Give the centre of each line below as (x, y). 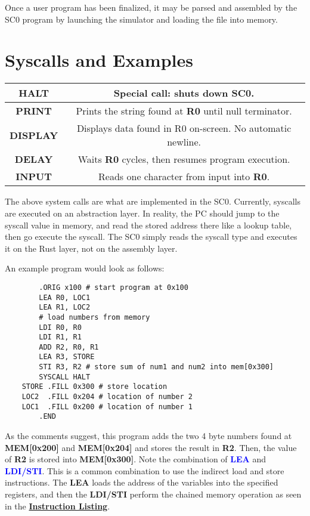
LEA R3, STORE (67, 357)
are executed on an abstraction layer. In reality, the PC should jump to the (142, 213)
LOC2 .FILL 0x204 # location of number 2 (107, 397)
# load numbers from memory (94, 317)
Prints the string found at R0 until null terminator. (184, 111)
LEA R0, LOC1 (65, 297)
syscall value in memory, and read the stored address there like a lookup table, (148, 225)
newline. (184, 142)
